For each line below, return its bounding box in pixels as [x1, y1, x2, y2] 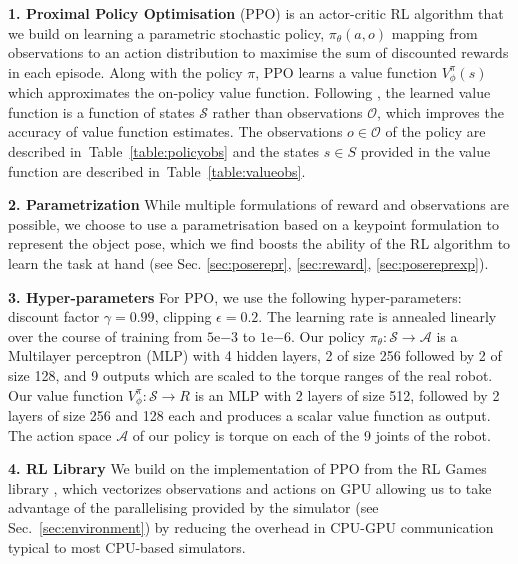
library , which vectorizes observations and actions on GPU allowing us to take [8, 477, 492, 498]
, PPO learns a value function [255, 61, 437, 82]
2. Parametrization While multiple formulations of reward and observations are [8, 194, 510, 215]
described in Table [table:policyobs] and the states [8, 141, 320, 162]
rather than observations [212, 101, 363, 122]
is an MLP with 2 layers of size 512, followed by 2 [194, 384, 500, 405]
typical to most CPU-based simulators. [8, 536, 246, 557]
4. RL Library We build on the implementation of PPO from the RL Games [8, 458, 487, 479]
